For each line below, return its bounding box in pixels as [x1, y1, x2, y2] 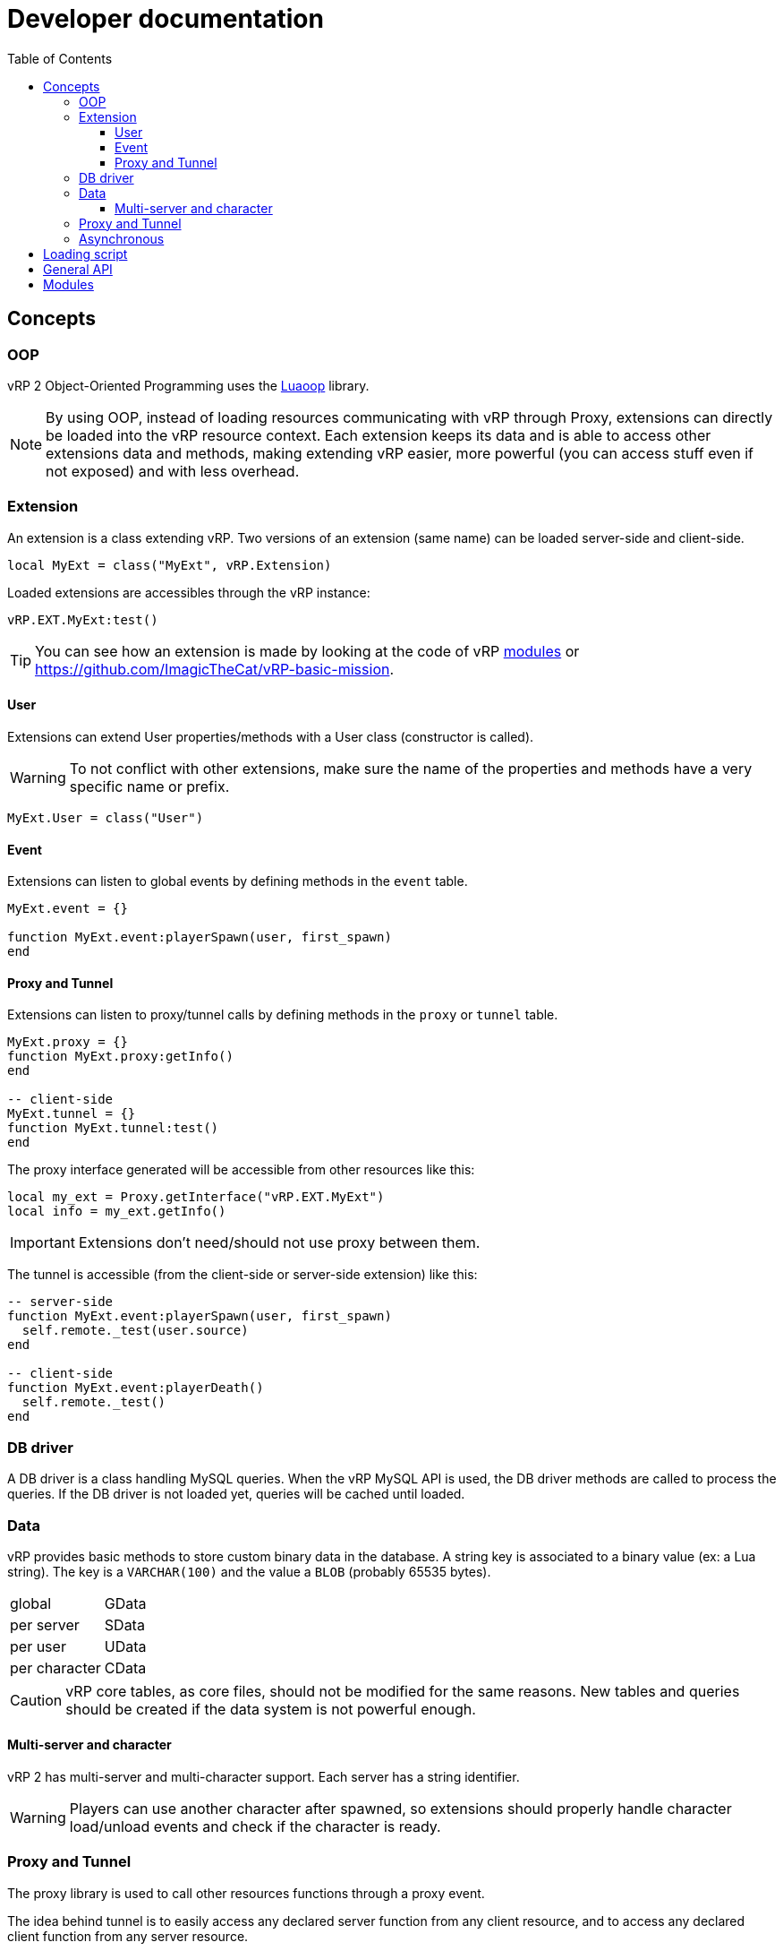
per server [10, 1615, 80, 1634]
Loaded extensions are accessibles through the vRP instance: [7, 584, 370, 600]
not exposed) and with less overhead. [46, 461, 300, 480]
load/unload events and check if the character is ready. [69, 1818, 441, 1836]
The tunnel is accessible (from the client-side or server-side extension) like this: [7, 1267, 478, 1283]
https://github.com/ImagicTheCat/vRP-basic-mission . [35, 659, 395, 678]
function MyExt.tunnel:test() [7, 1121, 219, 1136]
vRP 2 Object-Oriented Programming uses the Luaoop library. [7, 377, 370, 393]
